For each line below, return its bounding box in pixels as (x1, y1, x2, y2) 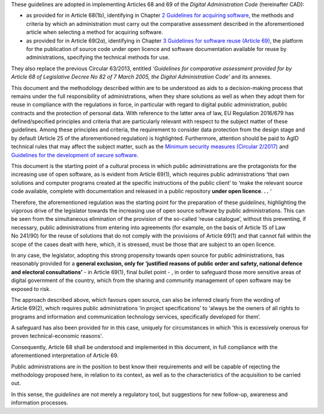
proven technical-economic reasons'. (11, 332, 103, 340)
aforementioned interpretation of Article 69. (11, 352, 119, 359)
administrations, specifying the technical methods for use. (26, 54, 170, 61)
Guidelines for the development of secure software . (11, 151, 139, 158)
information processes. (11, 399, 68, 406)
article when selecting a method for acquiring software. (26, 29, 163, 36)
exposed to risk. (11, 285, 51, 292)
